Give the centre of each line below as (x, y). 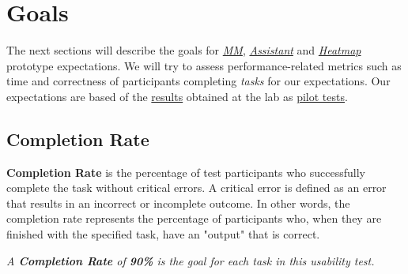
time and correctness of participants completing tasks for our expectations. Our (198, 81)
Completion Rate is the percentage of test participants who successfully (186, 172)
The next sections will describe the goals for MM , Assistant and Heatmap (184, 50)
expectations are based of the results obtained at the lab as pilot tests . (177, 96)
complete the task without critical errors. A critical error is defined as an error (196, 188)
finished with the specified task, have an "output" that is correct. (163, 234)
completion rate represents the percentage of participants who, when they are (194, 218)
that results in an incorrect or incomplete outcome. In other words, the (178, 203)
